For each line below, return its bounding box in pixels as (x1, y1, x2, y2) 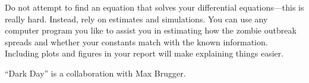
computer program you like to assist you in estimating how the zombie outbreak (5, 24, 297, 36)
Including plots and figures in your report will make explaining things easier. (5, 47, 284, 59)
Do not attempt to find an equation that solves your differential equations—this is (5, 1, 304, 13)
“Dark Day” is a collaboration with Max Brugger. (5, 67, 186, 79)
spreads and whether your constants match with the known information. (5, 35, 268, 48)
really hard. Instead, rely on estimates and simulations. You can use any (5, 12, 268, 25)
